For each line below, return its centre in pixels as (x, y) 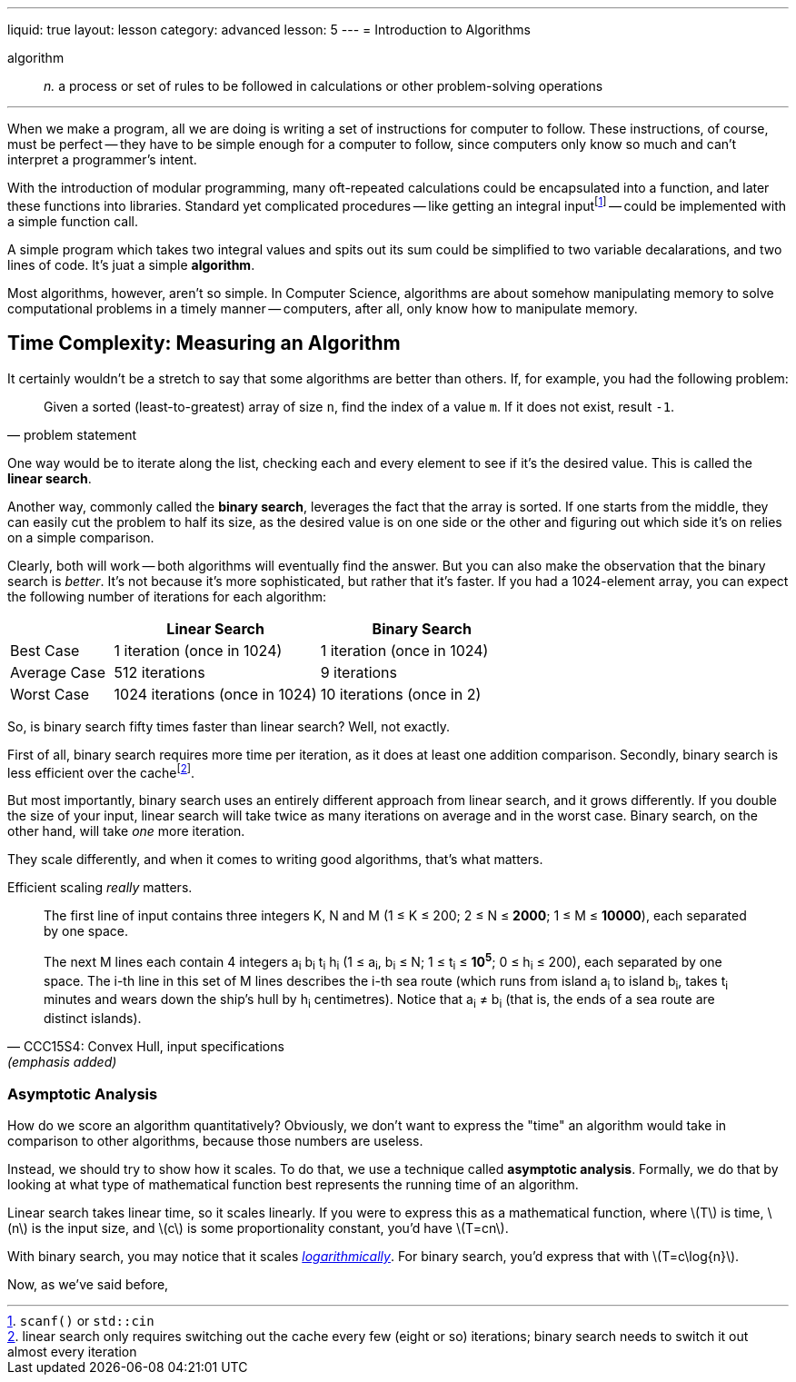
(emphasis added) (62, 1062)
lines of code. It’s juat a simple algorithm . (131, 264)
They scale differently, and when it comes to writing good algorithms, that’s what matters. (275, 860)
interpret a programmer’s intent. (102, 159)
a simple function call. (73, 221)
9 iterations (358, 672)
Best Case (45, 650)
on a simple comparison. (81, 537)
